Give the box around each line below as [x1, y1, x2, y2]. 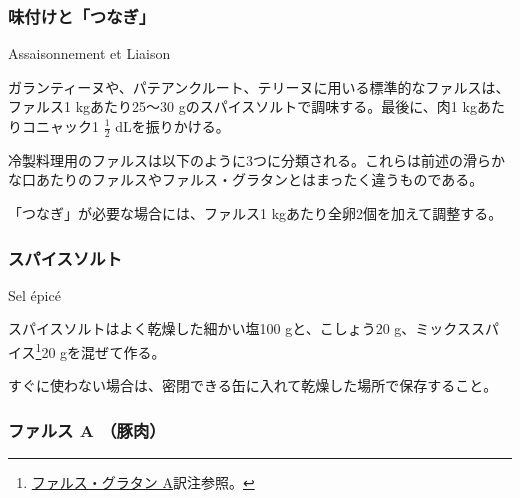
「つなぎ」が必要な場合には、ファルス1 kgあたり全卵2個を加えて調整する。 [8, 203, 503, 224]
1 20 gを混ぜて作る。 [35, 339, 166, 362]
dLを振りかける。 [115, 116, 230, 136]
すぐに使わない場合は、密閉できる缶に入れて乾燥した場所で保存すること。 [8, 375, 498, 396]
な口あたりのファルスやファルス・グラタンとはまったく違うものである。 [8, 169, 484, 190]
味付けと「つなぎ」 [8, 3, 156, 28]
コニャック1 [21, 116, 99, 136]
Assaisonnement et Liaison [8, 43, 171, 64]
